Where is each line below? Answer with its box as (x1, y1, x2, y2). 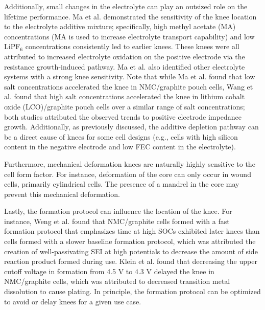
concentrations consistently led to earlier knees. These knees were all (25, 41, 239, 52)
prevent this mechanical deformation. (4, 188, 120, 199)
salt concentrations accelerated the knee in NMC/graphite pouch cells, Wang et (4, 81, 253, 92)
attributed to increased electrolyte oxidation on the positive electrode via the (4, 51, 245, 61)
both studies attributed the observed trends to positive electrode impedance (4, 111, 242, 122)
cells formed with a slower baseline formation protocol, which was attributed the (4, 236, 256, 247)
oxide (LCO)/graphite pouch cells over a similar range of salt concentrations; (4, 101, 245, 112)
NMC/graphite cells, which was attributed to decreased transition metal (4, 276, 230, 286)
